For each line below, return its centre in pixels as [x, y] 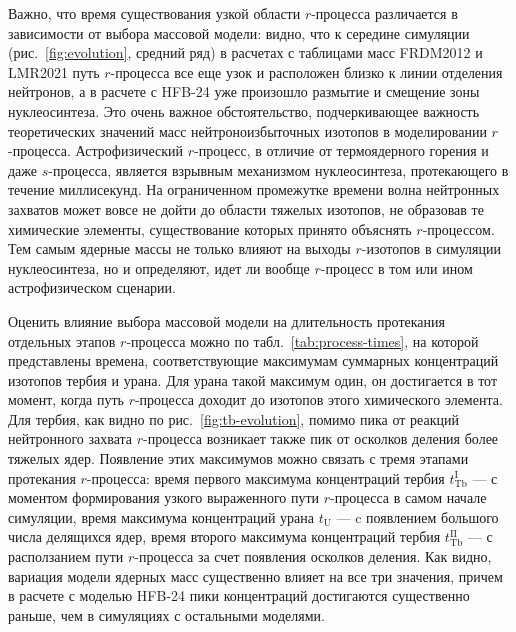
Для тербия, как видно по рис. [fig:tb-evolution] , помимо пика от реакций [233, 418]
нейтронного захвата [70, 438]
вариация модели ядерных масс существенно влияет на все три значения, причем [255, 575]
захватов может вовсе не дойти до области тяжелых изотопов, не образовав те [246, 208]
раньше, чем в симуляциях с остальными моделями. [166, 614]
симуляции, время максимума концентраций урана [161, 516]
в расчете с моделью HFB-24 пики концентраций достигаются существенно [239, 595]
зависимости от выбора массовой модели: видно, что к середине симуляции [239, 32]
